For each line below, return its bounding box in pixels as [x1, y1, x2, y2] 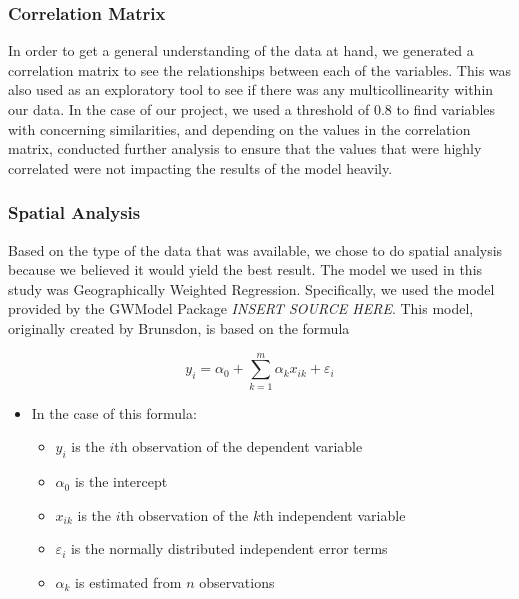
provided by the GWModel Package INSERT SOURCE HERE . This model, [8, 298, 474, 319]
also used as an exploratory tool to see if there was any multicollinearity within [8, 79, 494, 100]
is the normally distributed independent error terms [70, 538, 388, 559]
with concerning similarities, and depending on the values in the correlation [8, 118, 471, 139]
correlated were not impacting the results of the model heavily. [8, 157, 393, 178]
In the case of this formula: [31, 402, 197, 423]
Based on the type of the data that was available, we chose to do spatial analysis [8, 239, 503, 260]
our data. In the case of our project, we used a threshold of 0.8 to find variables [8, 99, 496, 119]
